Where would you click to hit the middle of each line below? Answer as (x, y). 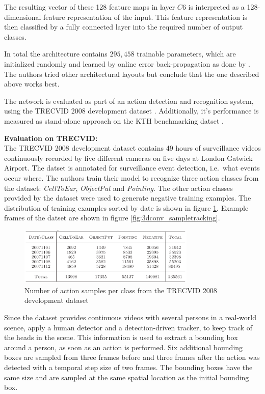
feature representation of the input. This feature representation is (145, 17)
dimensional (23, 17)
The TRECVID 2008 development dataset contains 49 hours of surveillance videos (132, 148)
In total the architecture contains (56, 54)
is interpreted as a (216, 7)
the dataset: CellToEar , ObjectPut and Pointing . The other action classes (118, 188)
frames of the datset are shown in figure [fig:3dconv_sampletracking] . (112, 218)
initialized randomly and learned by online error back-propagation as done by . (127, 63)
